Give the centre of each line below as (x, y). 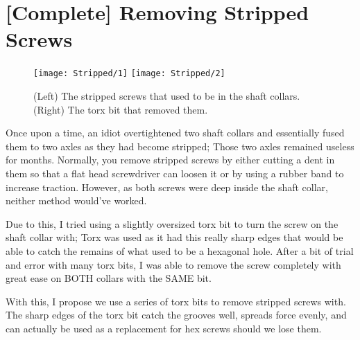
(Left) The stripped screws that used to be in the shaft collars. (167, 95)
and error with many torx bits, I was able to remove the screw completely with (173, 264)
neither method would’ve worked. (76, 200)
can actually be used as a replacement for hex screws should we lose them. (164, 328)
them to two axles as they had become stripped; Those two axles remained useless (180, 146)
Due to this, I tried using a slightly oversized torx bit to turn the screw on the (172, 223)
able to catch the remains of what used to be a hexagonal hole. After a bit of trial (180, 250)
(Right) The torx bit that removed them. (121, 109)
